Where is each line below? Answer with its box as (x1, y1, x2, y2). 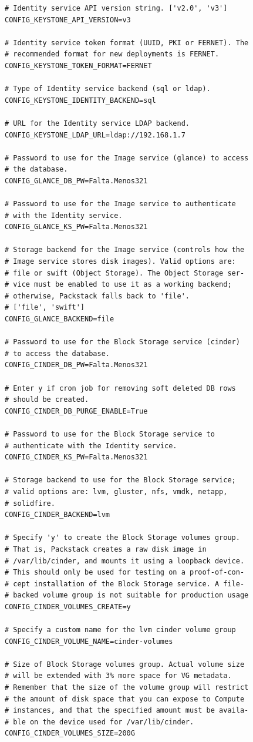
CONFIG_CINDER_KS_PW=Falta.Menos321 (5, 453, 148, 462)
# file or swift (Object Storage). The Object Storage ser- (5, 268, 245, 277)
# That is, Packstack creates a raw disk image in (5, 545, 207, 553)
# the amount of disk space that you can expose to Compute (5, 694, 245, 703)
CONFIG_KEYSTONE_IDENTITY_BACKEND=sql (5, 96, 156, 105)
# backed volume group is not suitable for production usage (5, 591, 249, 600)
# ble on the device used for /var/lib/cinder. (5, 717, 194, 726)
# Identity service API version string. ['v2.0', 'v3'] (5, 4, 228, 12)
